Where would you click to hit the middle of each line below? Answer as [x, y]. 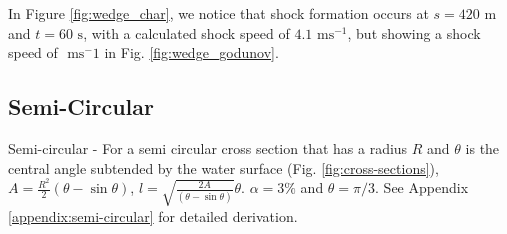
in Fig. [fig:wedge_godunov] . [191, 52]
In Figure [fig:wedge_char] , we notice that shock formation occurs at [218, 13]
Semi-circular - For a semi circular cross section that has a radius [208, 147]
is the [482, 147]
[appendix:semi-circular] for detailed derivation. [153, 215]
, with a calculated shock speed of [186, 32]
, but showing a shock [414, 32]
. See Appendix [422, 187]
